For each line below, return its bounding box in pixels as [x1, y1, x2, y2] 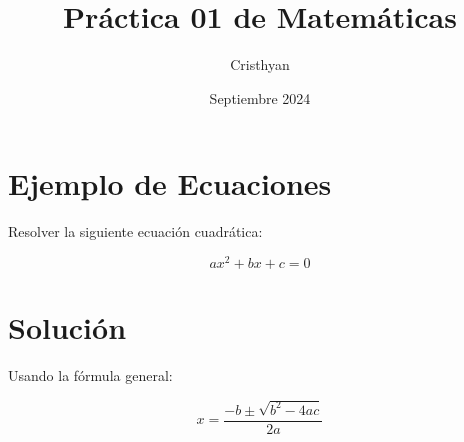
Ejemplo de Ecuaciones [8, 163, 332, 204]
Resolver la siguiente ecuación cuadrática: [8, 221, 263, 242]
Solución [8, 307, 127, 348]
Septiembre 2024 [209, 87, 311, 108]
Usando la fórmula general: [8, 365, 173, 386]
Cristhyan [230, 54, 290, 75]
